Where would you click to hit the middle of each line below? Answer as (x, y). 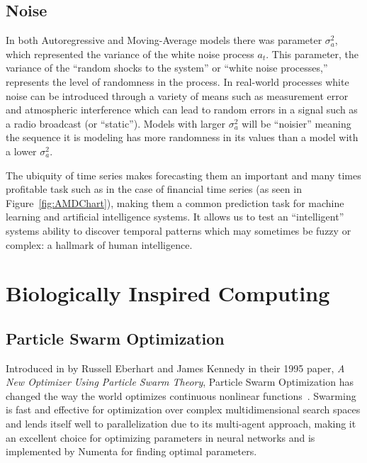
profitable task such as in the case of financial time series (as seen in (154, 189)
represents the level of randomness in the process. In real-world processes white (177, 81)
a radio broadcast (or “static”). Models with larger (115, 123)
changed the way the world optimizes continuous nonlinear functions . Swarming (181, 395)
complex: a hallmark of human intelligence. (99, 244)
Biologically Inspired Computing (168, 293)
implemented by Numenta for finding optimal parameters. (131, 451)
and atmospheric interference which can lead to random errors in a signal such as (182, 110)
